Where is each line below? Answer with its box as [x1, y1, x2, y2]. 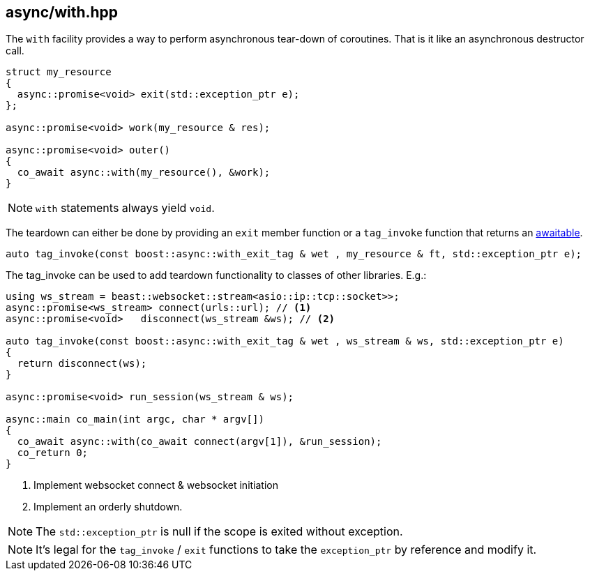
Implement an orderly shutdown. [33, 501, 183, 513]
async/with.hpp [6, 3, 119, 21]
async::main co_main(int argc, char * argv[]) [6, 414, 264, 425]
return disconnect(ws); [17, 358, 147, 370]
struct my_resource [6, 66, 112, 78]
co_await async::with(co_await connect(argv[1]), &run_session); [17, 436, 382, 448]
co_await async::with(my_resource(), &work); [17, 167, 271, 179]
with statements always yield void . [36, 201, 215, 215]
